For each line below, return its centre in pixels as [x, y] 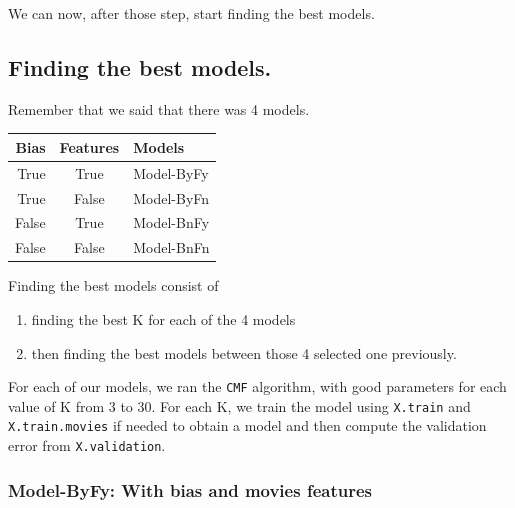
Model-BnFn [171, 247]
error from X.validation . [87, 445]
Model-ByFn [171, 197]
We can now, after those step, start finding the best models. [191, 13]
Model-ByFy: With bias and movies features [190, 489]
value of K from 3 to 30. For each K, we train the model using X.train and [239, 405]
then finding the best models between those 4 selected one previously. [244, 352]
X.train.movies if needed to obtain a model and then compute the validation [247, 425]
